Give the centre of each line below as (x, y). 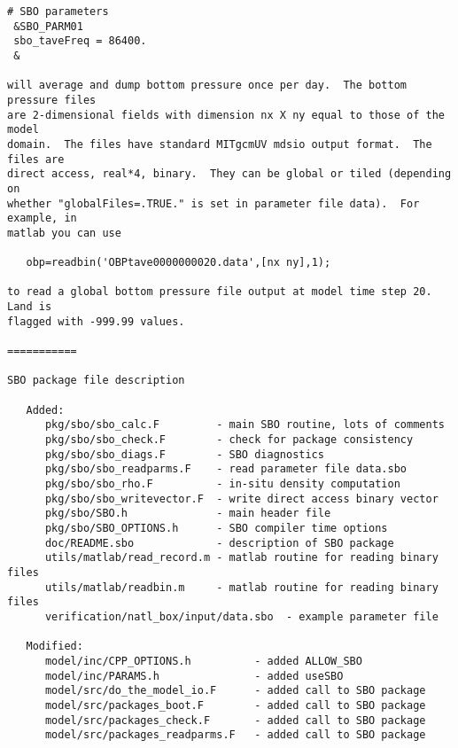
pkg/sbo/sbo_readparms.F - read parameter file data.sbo (226, 469)
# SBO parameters (58, 12)
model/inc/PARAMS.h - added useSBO (194, 676)
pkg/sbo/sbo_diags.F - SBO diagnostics (184, 454)
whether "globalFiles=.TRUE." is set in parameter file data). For (213, 203)
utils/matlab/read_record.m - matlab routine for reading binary (241, 558)
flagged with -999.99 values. (96, 321)
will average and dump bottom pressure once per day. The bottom (207, 86)
